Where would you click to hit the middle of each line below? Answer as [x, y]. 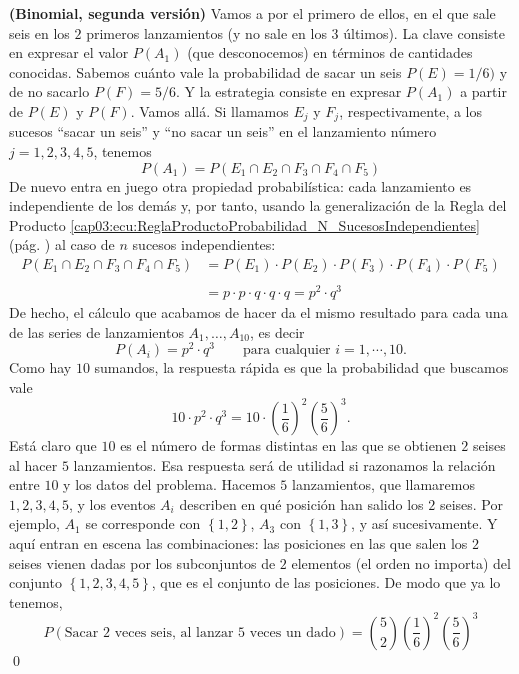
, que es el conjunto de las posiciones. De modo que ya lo [326, 582]
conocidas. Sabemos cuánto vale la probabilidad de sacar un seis [205, 71]
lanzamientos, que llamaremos [383, 484]
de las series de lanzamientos [96, 331]
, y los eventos [112, 503]
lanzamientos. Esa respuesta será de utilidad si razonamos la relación [284, 464]
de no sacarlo [49, 91]
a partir [483, 91]
